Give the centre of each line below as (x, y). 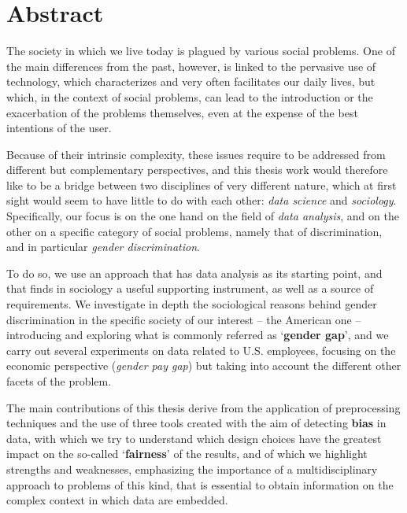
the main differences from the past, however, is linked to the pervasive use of (191, 66)
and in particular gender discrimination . (103, 247)
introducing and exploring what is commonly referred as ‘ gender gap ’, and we (198, 335)
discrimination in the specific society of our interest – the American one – (184, 319)
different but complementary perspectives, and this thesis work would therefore (197, 170)
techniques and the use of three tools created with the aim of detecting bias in (196, 423)
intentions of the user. (59, 128)
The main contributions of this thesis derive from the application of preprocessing (203, 407)
